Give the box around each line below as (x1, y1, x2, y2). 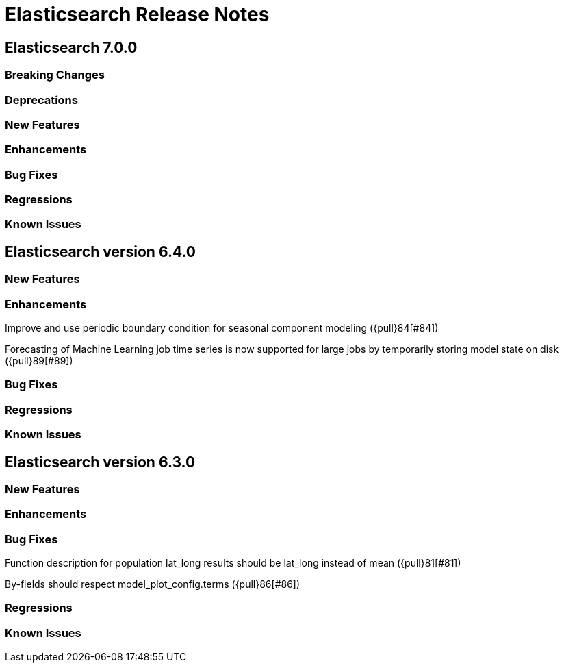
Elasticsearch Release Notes (5, 3, 270, 26)
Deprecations (5, 92, 78, 107)
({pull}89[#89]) (5, 355, 73, 367)
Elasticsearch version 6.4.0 (5, 243, 196, 260)
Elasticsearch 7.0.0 (5, 38, 138, 56)
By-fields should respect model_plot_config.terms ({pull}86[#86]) (5, 578, 300, 591)
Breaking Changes (5, 68, 105, 82)
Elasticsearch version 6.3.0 (5, 453, 196, 471)
